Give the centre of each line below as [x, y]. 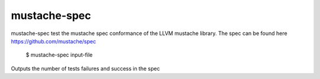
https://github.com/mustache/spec [53, 41]
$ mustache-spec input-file [59, 55]
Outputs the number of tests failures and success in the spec [85, 68]
